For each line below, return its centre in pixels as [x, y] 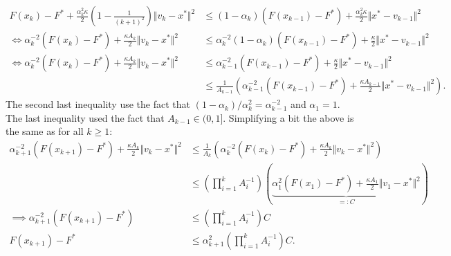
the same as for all [45, 131]
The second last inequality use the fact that [98, 104]
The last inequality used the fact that [85, 117]
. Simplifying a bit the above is [288, 117]
